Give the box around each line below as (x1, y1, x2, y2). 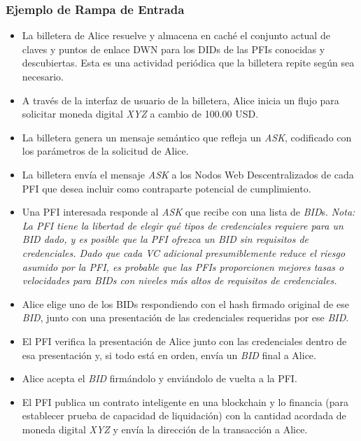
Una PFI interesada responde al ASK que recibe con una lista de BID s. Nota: (22, 204, 355, 219)
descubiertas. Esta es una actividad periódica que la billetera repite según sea (22, 55, 355, 70)
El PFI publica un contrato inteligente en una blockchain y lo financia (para (22, 394, 349, 409)
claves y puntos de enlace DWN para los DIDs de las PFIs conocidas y (22, 41, 325, 56)
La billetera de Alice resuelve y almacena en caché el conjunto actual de (22, 28, 330, 43)
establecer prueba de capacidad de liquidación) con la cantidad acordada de (22, 408, 346, 423)
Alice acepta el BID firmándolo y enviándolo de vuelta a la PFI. (22, 371, 297, 386)
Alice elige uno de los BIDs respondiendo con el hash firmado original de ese (22, 296, 349, 311)
